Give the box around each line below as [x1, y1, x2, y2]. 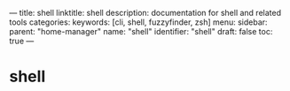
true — [9, 35, 35, 46]
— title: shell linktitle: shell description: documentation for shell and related [9, 8, 282, 18]
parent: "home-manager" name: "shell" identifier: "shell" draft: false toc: [9, 27, 273, 36]
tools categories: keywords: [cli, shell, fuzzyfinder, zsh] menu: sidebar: [9, 17, 268, 27]
